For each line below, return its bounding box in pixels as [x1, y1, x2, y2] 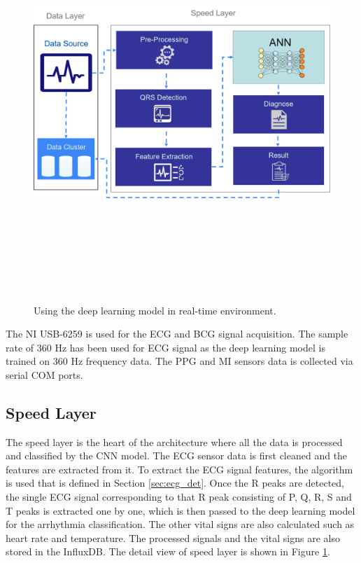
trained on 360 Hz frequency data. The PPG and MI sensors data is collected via [6, 354, 353, 368]
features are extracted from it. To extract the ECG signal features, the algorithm [6, 461, 353, 476]
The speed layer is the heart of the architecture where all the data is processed [6, 434, 343, 449]
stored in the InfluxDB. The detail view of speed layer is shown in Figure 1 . [6, 544, 330, 559]
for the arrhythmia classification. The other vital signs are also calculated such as [6, 517, 355, 531]
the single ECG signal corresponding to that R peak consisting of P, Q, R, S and [6, 489, 352, 504]
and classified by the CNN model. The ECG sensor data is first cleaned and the [6, 448, 348, 463]
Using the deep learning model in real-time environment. [34, 303, 276, 317]
